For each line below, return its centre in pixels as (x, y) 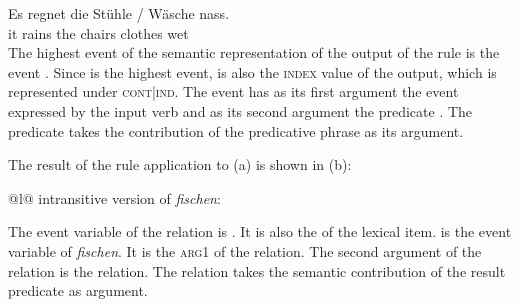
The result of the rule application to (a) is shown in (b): (180, 164)
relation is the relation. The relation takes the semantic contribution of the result (257, 270)
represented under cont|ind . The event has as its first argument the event (233, 91)
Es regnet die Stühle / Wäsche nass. (119, 13)
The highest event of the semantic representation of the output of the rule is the (254, 52)
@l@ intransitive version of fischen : (114, 197)
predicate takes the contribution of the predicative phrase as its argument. (236, 130)
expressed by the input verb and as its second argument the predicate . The (240, 110)
